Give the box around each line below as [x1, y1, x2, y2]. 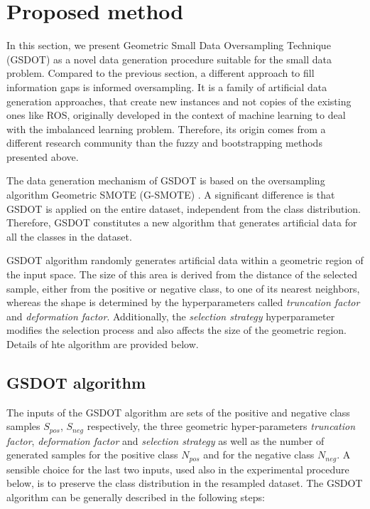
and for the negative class [203, 447, 315, 462]
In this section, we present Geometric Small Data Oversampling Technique [6, 38, 331, 53]
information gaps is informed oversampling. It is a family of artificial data [6, 79, 327, 94]
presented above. [6, 149, 79, 164]
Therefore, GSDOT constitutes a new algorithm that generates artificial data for [6, 215, 357, 230]
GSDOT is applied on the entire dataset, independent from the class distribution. [6, 201, 361, 216]
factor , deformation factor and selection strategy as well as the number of [6, 433, 325, 448]
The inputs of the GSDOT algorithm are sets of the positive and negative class [6, 404, 350, 419]
